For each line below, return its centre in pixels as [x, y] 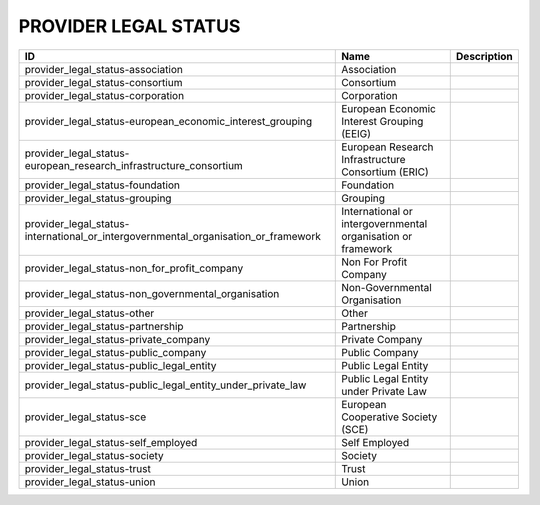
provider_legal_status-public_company [115, 352]
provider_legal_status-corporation [104, 95]
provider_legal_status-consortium [103, 82]
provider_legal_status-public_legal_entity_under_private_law [165, 385]
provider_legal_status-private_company [117, 339]
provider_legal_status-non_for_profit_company [134, 268]
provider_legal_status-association [104, 69]
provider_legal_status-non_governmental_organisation [152, 293]
